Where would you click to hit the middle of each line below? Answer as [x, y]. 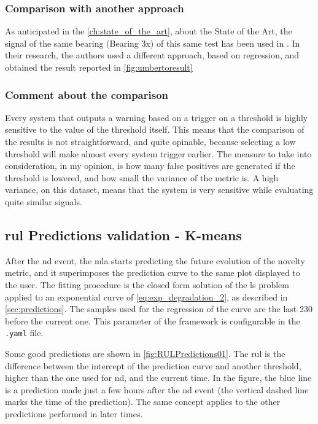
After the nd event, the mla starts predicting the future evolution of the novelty [155, 260]
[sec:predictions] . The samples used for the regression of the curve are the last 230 [159, 309]
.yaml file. [24, 333]
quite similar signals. [44, 201]
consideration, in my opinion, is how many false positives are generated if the [150, 166]
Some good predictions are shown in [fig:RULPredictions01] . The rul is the [145, 353]
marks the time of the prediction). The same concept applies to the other [143, 402]
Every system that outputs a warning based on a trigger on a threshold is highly [157, 117]
